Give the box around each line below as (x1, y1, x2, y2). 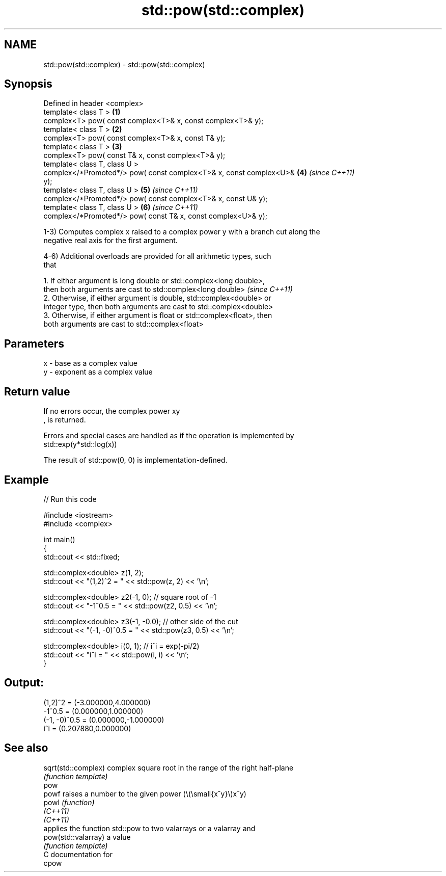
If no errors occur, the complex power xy (43, 407, 180, 416)
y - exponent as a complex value (43, 367, 153, 377)
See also (4, 741, 48, 755)
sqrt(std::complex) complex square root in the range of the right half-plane (43, 763, 294, 772)
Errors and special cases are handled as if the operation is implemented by (43, 431, 294, 440)
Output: (4, 676, 44, 689)
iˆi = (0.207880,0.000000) (43, 724, 131, 733)
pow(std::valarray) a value (43, 832, 131, 841)
